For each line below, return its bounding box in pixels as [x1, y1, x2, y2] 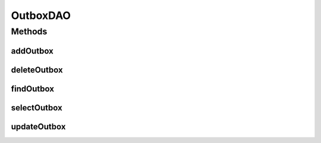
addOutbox [11, 46, 53, 56]
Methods [11, 26, 48, 37]
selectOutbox [11, 103, 62, 113]
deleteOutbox [11, 65, 63, 75]
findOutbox [11, 84, 55, 94]
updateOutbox [11, 122, 66, 132]
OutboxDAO [11, 9, 71, 22]
